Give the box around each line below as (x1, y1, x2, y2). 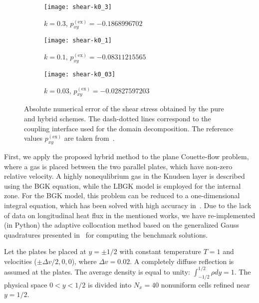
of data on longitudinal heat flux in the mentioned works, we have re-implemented (4, 210, 256, 220)
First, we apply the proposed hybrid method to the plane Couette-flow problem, (4, 151, 249, 161)
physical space (4, 279, 47, 290)
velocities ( (4, 256, 37, 266)
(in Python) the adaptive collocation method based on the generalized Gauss (4, 220, 239, 230)
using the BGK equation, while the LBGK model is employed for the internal (4, 180, 241, 191)
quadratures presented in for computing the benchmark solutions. (4, 229, 208, 240)
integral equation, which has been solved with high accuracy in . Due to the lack (4, 200, 252, 210)
